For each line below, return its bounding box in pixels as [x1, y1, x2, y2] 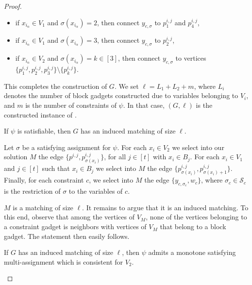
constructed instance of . [4, 109, 77, 119]
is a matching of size [13, 202, 73, 212]
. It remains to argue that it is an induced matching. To [82, 202, 249, 212]
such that [42, 163, 70, 173]
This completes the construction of [4, 81, 107, 91]
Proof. [4, 1, 22, 11]
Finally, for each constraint [4, 175, 84, 185]
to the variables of [68, 186, 123, 196]
